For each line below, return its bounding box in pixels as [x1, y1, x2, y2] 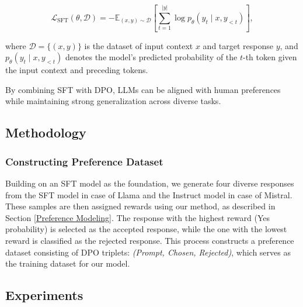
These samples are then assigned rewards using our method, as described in [5, 200, 276, 212]
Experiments [5, 286, 83, 304]
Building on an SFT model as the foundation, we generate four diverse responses [5, 177, 294, 189]
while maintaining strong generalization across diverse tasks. [5, 95, 221, 107]
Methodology [5, 123, 86, 142]
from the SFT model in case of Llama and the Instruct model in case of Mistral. [5, 188, 292, 201]
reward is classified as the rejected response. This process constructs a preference [5, 234, 294, 246]
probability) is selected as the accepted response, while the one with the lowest [5, 223, 287, 235]
